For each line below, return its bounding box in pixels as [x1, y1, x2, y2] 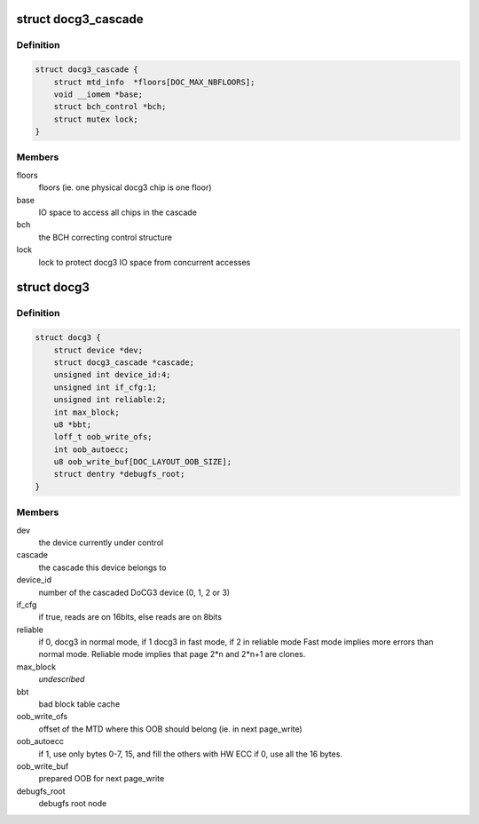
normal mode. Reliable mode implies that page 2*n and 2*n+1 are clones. [38, 649, 306, 660]
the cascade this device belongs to [38, 562, 167, 573]
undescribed [38, 674, 85, 685]
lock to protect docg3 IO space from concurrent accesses [38, 257, 251, 267]
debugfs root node [38, 798, 107, 809]
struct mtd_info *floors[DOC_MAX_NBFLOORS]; [53, 76, 255, 87]
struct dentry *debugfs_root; [53, 469, 185, 479]
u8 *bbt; [53, 419, 92, 430]
